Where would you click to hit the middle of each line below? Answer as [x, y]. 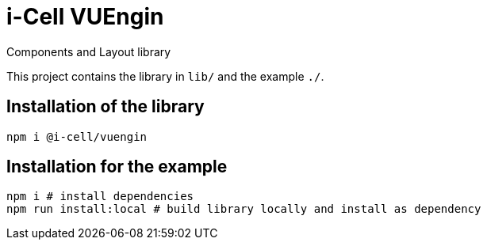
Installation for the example [117, 167]
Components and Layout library [89, 51]
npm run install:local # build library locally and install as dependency [244, 209]
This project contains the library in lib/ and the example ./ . [165, 76]
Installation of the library [105, 107]
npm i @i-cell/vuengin [77, 136]
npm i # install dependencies [100, 197]
